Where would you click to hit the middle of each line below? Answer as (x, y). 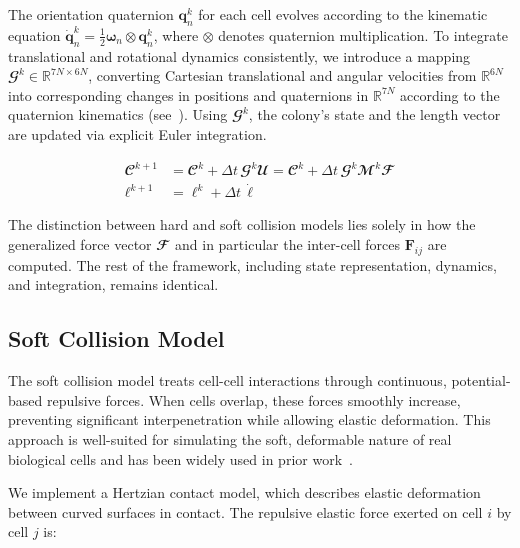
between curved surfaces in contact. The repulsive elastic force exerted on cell (245, 511)
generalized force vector (80, 243)
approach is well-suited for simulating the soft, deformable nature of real (230, 438)
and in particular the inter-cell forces (288, 243)
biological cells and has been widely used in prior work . (180, 458)
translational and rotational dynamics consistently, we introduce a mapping (239, 55)
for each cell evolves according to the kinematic (343, 14)
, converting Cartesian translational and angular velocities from (282, 75)
